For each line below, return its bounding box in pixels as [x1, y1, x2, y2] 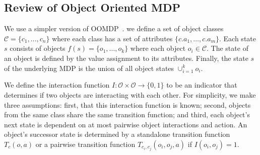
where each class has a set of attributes [52, 33, 173, 43]
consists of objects [10, 43, 66, 53]
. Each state [219, 33, 256, 43]
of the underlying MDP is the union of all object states [4, 62, 174, 73]
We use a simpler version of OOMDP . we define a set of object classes [4, 23, 224, 34]
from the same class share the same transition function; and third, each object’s [4, 109, 250, 120]
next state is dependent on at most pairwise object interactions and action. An [4, 119, 247, 129]
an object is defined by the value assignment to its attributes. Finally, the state [4, 52, 248, 63]
